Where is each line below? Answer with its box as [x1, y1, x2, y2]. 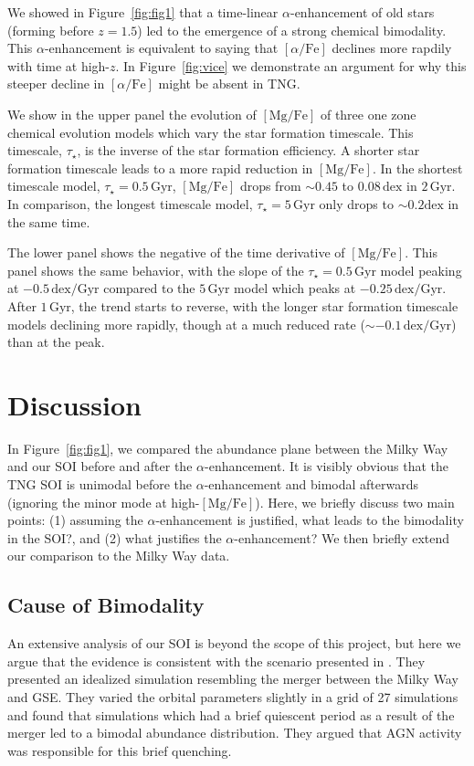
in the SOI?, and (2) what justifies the [7, 528, 222, 547]
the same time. [7, 212, 90, 231]
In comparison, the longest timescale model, [7, 194, 253, 213]
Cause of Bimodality [7, 591, 205, 619]
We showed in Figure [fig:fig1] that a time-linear [7, 3, 279, 21]
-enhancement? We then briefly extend [234, 528, 450, 547]
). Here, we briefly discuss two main [255, 492, 455, 511]
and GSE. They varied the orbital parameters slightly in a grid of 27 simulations [7, 687, 458, 706]
